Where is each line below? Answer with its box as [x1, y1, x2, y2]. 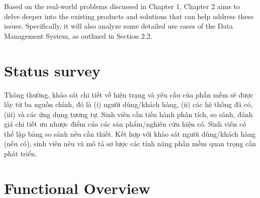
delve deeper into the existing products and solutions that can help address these [4, 11, 254, 21]
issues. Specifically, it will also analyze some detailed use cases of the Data [4, 21, 233, 31]
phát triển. [4, 148, 37, 159]
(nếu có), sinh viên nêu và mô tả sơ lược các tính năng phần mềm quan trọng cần [4, 138, 256, 149]
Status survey [4, 60, 101, 80]
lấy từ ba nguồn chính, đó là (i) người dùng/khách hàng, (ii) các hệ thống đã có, [4, 99, 253, 110]
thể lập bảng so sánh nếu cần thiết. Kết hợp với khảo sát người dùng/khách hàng [4, 128, 255, 139]
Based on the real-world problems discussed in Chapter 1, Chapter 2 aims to [4, 1, 240, 11]
